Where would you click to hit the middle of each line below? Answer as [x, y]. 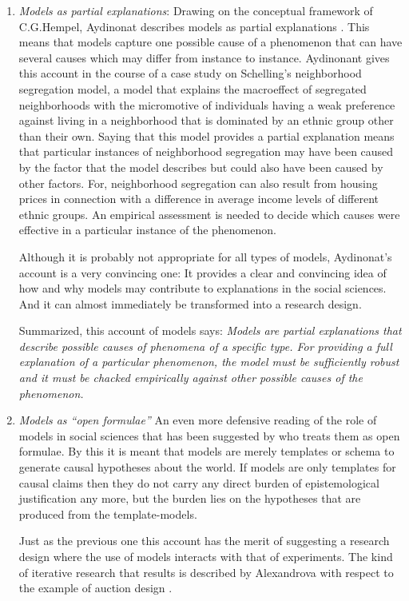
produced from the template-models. [108, 513]
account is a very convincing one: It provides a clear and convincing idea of [203, 272]
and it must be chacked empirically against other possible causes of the [191, 378]
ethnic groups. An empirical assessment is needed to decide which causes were [209, 214]
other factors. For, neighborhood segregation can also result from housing [198, 183]
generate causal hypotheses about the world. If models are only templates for [207, 467]
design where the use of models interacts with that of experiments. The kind [206, 556]
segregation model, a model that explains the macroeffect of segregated [193, 88]
